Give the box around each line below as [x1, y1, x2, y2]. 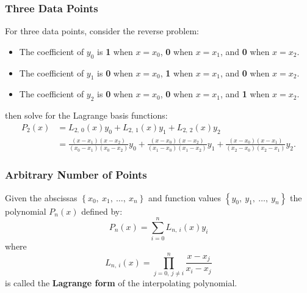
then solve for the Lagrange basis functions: [5, 109, 168, 122]
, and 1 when [220, 87, 270, 100]
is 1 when [97, 45, 133, 57]
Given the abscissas [5, 191, 78, 204]
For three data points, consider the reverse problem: [5, 24, 199, 37]
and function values [148, 191, 222, 204]
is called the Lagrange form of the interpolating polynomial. [5, 276, 237, 289]
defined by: [81, 204, 123, 217]
